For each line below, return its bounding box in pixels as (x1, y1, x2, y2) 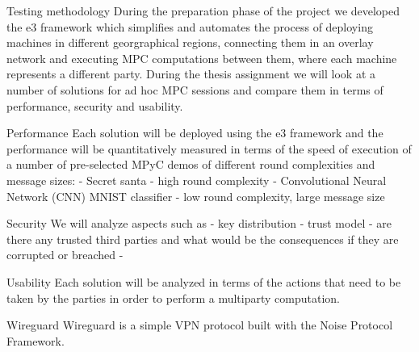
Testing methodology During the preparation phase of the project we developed (6, 2, 400, 19)
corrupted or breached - (6, 246, 124, 263)
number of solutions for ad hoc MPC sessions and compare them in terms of (6, 81, 383, 98)
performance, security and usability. (6, 97, 183, 114)
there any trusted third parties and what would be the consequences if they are (6, 230, 399, 247)
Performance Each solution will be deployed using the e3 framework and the (6, 124, 383, 141)
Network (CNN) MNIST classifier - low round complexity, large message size (6, 187, 385, 204)
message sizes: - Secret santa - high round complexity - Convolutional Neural (6, 171, 387, 188)
